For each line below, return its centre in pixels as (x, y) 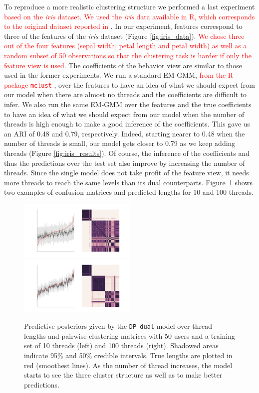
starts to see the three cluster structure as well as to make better (123, 375)
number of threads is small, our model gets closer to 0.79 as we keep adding (120, 143)
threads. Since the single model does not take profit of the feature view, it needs (127, 173)
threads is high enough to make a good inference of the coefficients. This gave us (127, 124)
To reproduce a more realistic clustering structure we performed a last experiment (129, 6)
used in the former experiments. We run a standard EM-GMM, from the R (119, 75)
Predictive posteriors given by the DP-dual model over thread (118, 326)
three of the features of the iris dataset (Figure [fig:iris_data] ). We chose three (124, 36)
